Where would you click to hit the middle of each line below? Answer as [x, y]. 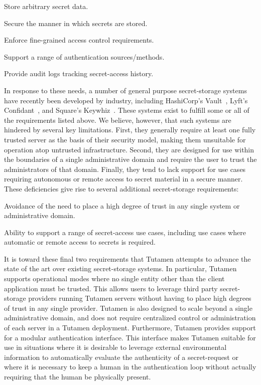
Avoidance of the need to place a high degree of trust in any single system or [122, 205]
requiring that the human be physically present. [78, 376]
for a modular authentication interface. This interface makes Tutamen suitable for [130, 337]
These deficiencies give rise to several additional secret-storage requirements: [121, 188]
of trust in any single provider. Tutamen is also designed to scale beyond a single [128, 308]
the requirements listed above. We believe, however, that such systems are [118, 120]
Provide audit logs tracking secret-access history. [79, 73]
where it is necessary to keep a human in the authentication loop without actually [130, 367]
